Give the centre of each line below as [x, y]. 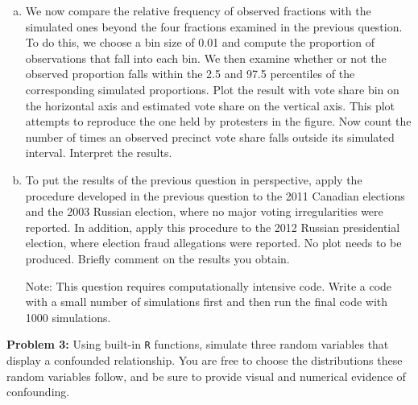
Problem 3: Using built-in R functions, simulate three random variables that [198, 344]
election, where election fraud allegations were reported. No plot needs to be [213, 243]
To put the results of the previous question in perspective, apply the [194, 179]
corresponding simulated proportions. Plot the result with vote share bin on [212, 89]
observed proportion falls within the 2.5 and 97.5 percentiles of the [190, 74]
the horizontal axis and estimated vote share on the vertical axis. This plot [210, 105]
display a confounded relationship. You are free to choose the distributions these [205, 360]
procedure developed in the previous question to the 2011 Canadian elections [215, 195]
